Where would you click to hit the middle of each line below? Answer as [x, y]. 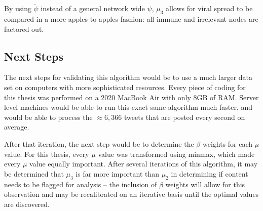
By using [18, 8]
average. [17, 127]
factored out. [24, 29]
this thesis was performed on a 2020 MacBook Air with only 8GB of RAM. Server [131, 97]
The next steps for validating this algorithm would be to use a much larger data [128, 77]
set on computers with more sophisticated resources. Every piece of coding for [125, 87]
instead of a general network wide [93, 8]
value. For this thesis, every [47, 154]
